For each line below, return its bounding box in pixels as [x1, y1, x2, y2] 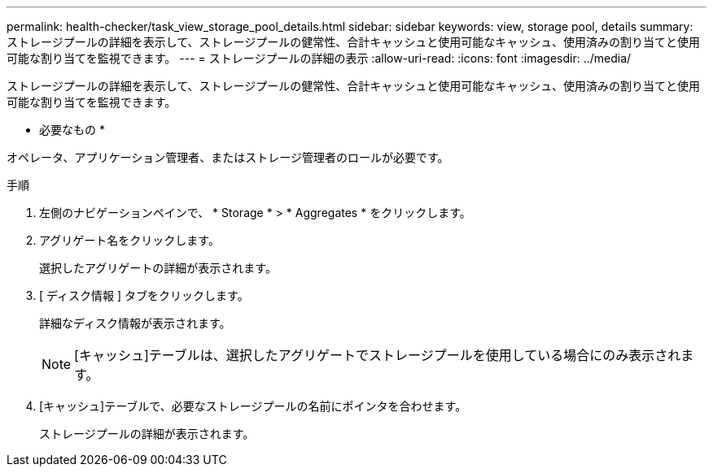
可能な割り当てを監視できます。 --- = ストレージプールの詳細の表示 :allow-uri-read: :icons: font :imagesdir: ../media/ [7, 51, 632, 65]
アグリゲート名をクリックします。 [39, 233, 220, 247]
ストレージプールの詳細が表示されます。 [39, 427, 255, 440]
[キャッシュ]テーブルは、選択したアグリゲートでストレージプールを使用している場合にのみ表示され [74, 347, 681, 363]
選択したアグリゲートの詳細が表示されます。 [39, 261, 277, 275]
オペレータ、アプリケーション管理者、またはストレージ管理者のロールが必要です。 [7, 150, 449, 164]
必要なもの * [39, 123, 105, 137]
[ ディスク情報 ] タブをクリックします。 [39, 289, 249, 302]
